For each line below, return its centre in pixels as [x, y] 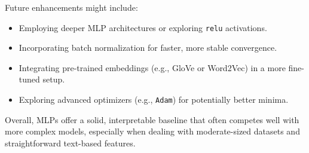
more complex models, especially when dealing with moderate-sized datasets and [152, 131]
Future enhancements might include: [71, 7]
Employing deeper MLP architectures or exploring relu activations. [143, 27]
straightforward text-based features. [70, 143]
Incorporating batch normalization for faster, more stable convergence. [148, 48]
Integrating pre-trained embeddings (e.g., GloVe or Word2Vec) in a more [152, 67]
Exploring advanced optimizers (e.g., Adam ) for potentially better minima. [154, 100]
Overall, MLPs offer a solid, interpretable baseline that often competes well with [152, 119]
